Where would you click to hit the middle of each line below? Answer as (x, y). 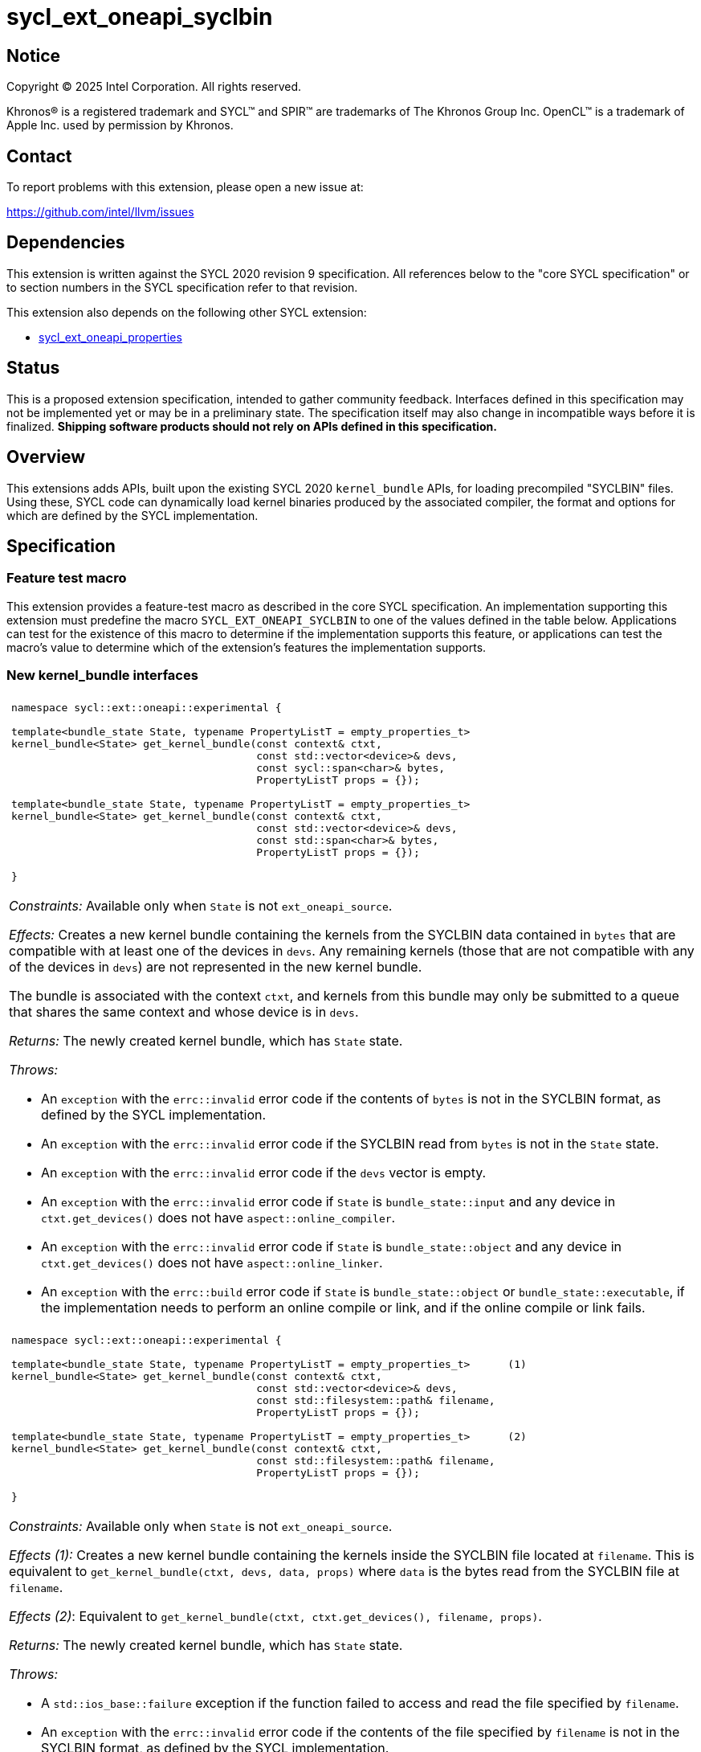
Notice (34, 55)
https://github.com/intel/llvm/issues (100, 212)
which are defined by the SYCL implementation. (132, 515)
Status (33, 368)
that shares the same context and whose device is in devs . (184, 1011)
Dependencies (66, 243)
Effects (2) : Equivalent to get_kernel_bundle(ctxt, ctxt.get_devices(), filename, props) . (275, 1616)
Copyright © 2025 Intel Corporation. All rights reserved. (154, 87)
